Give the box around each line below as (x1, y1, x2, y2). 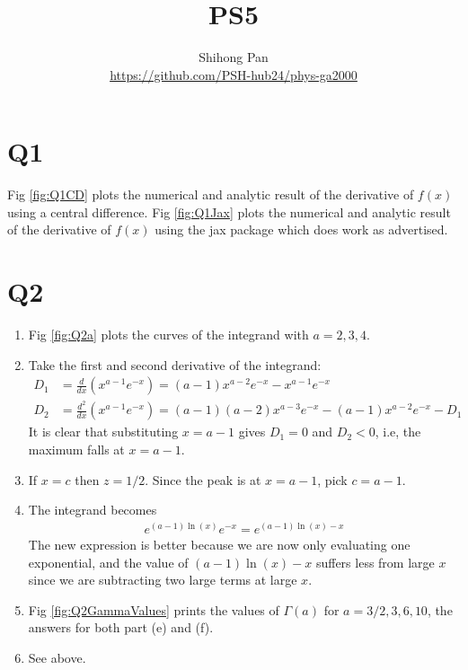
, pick (317, 470, 348, 489)
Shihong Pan (199, 48, 269, 66)
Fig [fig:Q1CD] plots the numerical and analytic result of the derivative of (7, 185, 414, 204)
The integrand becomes (28, 500, 157, 519)
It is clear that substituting (28, 422, 179, 441)
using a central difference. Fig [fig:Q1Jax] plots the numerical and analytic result (7, 202, 451, 221)
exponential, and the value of (28, 552, 189, 571)
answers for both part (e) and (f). (28, 618, 214, 637)
